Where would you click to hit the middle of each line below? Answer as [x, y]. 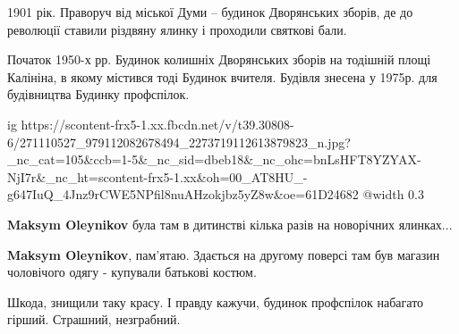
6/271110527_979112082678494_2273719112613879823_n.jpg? [179, 142]
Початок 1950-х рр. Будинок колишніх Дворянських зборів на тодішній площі [219, 59]
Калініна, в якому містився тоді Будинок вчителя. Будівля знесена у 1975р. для [222, 76]
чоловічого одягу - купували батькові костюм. [132, 272]
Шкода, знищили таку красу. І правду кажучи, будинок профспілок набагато [216, 301]
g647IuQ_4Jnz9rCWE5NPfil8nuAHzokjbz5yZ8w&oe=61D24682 [183, 194]
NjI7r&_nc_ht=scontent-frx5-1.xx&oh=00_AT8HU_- [157, 176]
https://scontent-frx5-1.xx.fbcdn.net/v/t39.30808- [157, 124]
